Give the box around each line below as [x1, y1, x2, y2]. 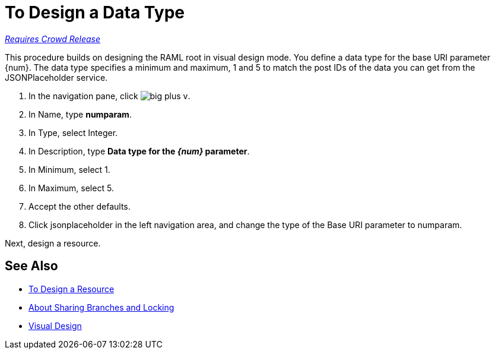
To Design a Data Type [5, 2, 185, 23]
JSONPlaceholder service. [5, 72, 108, 83]
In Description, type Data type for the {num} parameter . [28, 146, 250, 156]
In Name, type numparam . [28, 109, 132, 119]
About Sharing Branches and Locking [28, 302, 174, 312]
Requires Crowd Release [5, 33, 101, 44]
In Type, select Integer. [28, 127, 118, 138]
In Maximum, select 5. [28, 182, 114, 193]
